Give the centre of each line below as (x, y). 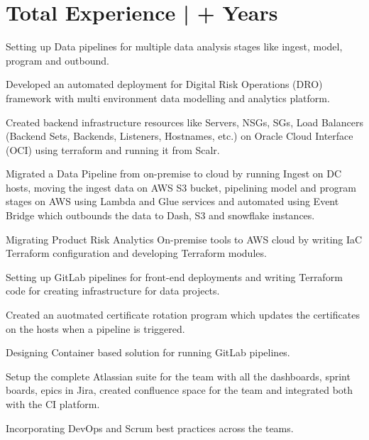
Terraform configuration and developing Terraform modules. (136, 253)
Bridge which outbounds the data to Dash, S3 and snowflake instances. (160, 215)
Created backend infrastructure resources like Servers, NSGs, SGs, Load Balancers (184, 122)
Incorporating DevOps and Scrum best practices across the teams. (150, 428)
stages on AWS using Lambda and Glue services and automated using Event (172, 201)
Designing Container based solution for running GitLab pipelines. (148, 352)
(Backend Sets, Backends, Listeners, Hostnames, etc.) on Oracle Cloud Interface (180, 136)
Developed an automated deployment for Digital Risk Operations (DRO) (164, 84)
